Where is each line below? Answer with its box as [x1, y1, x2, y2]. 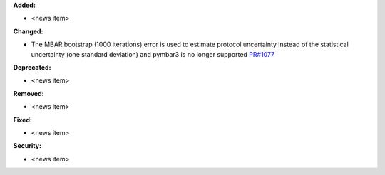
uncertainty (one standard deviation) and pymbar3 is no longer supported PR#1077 [31, 50, 275, 58]
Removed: [13, 89, 44, 97]
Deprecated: [13, 63, 51, 71]
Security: [13, 142, 42, 150]
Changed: [13, 27, 43, 36]
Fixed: [13, 115, 32, 124]
